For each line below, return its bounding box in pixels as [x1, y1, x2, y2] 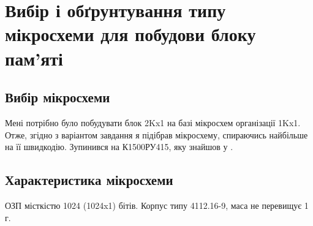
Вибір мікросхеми [5, 88, 110, 107]
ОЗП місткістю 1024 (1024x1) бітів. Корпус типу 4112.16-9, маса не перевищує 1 [5, 198, 309, 211]
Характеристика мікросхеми [5, 170, 173, 189]
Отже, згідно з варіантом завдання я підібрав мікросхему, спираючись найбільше [5, 128, 308, 141]
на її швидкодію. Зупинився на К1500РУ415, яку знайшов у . [5, 140, 233, 153]
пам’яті [5, 45, 63, 70]
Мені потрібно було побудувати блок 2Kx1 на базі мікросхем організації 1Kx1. [5, 116, 301, 129]
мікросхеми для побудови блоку [5, 21, 256, 47]
